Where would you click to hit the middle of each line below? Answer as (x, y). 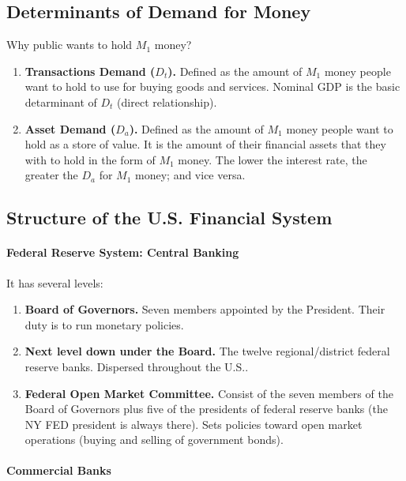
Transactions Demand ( (90, 71)
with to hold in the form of (90, 159)
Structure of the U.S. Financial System (169, 218)
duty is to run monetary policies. (104, 324)
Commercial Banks (59, 470)
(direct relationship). (167, 101)
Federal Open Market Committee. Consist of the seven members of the (209, 393)
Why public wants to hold (70, 45)
